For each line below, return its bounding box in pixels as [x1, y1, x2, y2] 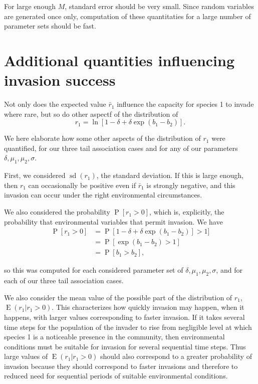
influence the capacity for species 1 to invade [117, 99, 254, 109]
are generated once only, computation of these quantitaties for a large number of [4, 11, 251, 21]
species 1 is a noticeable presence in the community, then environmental [4, 331, 225, 342]
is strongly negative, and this [146, 179, 235, 190]
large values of [4, 351, 48, 361]
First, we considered [4, 170, 66, 180]
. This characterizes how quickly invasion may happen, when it [52, 302, 244, 312]
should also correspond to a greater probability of [100, 351, 252, 361]
